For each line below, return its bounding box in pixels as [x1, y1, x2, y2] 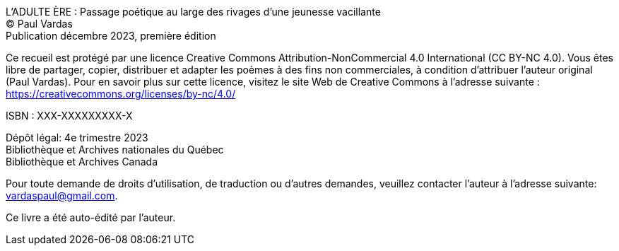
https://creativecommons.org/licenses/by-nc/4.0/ [6, 88, 236, 100]
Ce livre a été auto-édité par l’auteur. [6, 211, 176, 223]
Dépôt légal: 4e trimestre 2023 [6, 132, 148, 144]
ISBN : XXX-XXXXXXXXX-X [6, 110, 133, 122]
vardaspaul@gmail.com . [6, 189, 118, 202]
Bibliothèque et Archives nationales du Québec [6, 144, 224, 156]
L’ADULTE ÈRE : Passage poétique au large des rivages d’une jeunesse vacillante [6, 6, 381, 18]
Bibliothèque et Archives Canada [6, 156, 158, 168]
